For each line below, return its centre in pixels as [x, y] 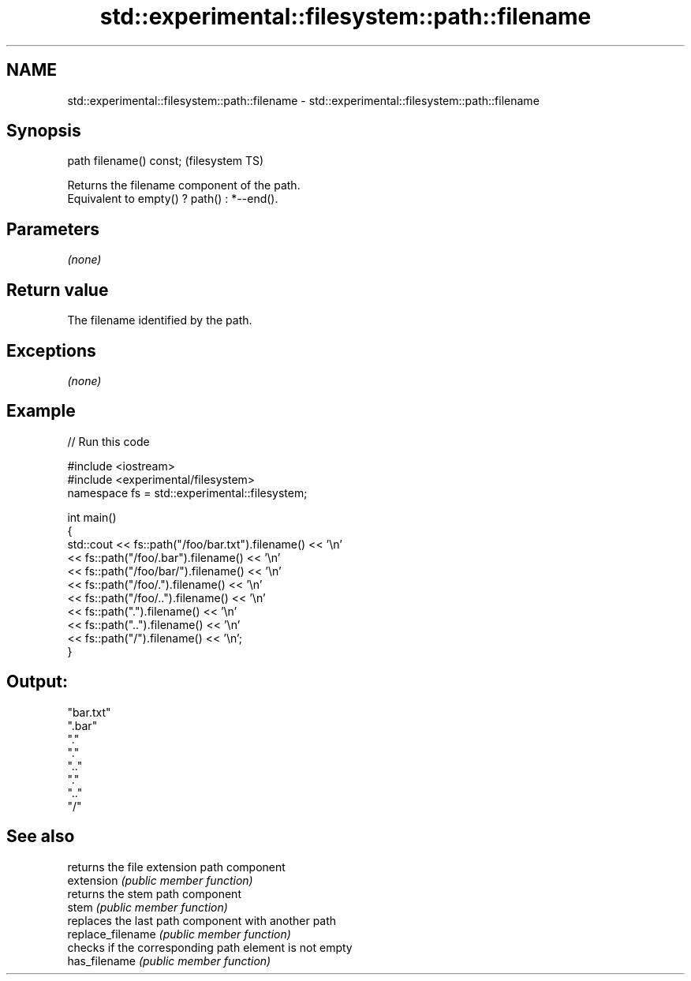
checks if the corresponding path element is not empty [210, 947]
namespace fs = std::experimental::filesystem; [187, 492]
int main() [92, 517]
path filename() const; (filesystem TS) [166, 161]
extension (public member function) [160, 880]
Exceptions [51, 350]
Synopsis [44, 131]
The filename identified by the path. [160, 320]
